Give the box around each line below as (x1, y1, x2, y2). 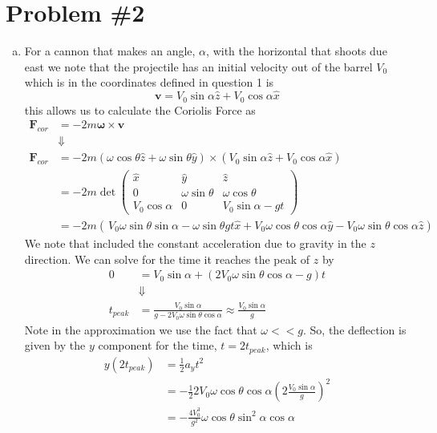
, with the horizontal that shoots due (206, 42, 387, 59)
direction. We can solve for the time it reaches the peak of (24, 250, 310, 267)
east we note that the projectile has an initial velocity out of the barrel (24, 58, 373, 75)
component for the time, (98, 337, 217, 354)
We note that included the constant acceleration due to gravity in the (24, 234, 366, 251)
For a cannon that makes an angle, (24, 42, 196, 59)
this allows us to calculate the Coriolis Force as (24, 101, 256, 118)
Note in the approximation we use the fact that (24, 321, 257, 338)
